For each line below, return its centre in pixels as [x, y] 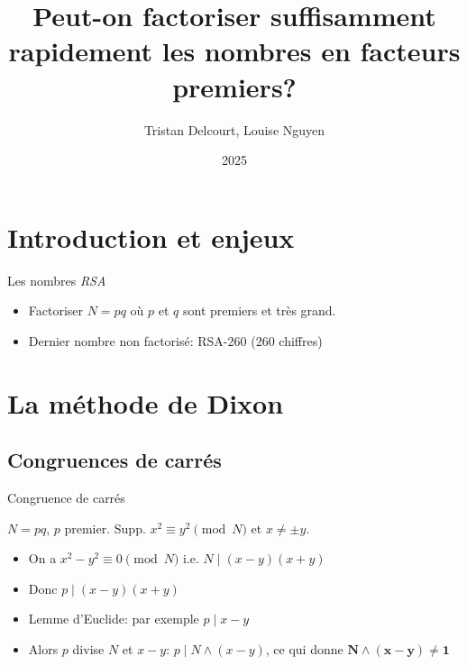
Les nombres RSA [57, 280]
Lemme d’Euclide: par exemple [114, 619]
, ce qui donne [304, 648]
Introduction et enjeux [151, 237]
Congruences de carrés [114, 460]
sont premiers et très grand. [259, 310]
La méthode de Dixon [146, 402]
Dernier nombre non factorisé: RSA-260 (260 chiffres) [175, 340]
